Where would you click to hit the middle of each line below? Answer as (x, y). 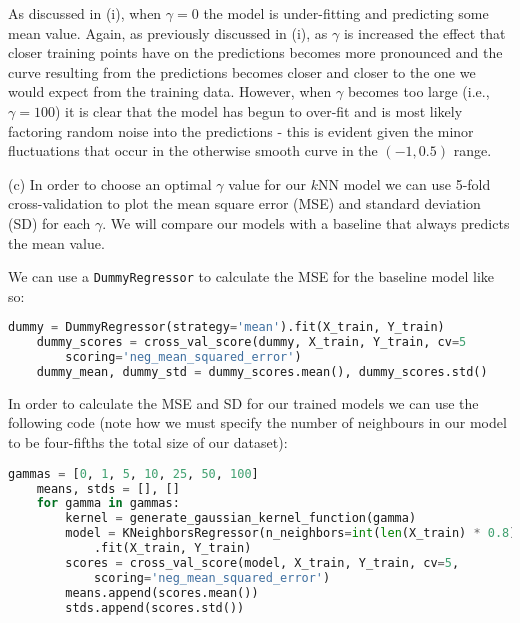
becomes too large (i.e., (418, 91)
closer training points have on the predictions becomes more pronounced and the (255, 52)
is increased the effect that (424, 32)
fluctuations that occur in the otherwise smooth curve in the (193, 150)
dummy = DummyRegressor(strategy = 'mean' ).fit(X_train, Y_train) (226, 327)
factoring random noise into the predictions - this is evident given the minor (241, 130)
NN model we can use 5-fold (404, 183)
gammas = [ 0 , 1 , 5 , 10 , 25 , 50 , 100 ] (133, 473)
